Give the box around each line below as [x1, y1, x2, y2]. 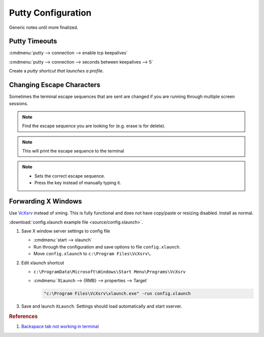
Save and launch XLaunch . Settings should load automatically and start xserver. [21, 303, 182, 309]
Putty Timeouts [9, 37, 57, 45]
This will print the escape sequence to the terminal [22, 148, 124, 154]
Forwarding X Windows [9, 197, 83, 205]
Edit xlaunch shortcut [21, 260, 65, 266]
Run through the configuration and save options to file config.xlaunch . [33, 244, 181, 249]
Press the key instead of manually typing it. [34, 180, 122, 186]
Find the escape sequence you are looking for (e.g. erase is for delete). [22, 123, 166, 129]
